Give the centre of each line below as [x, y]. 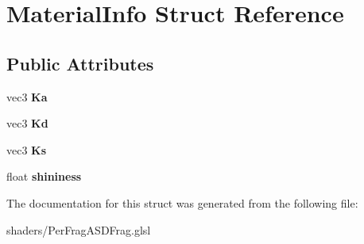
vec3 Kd [27, 123]
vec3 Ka [27, 96]
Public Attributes [80, 63]
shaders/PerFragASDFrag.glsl [79, 229]
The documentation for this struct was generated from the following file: [182, 202]
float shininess [44, 176]
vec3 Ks [27, 149]
